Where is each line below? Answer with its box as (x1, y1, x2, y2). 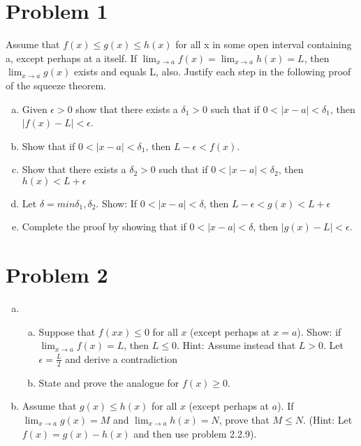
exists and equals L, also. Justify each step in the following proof (73, 64, 351, 79)
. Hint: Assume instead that (176, 338, 296, 352)
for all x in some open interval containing (175, 37, 352, 52)
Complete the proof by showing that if (22, 219, 186, 234)
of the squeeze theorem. (6, 77, 106, 92)
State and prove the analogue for (38, 375, 179, 389)
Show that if (22, 138, 75, 153)
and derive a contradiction (65, 351, 177, 366)
